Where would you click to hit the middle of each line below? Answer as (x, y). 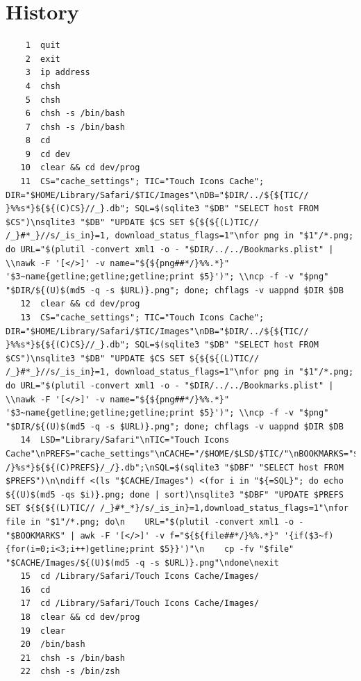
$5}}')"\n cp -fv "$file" (227, 549)
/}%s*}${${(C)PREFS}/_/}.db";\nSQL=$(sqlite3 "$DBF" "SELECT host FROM (175, 467)
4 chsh (43, 86)
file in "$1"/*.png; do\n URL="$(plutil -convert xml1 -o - (155, 522)
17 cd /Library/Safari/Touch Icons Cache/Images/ (140, 604)
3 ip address (58, 73)
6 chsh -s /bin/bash (75, 114)
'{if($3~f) (309, 535)
